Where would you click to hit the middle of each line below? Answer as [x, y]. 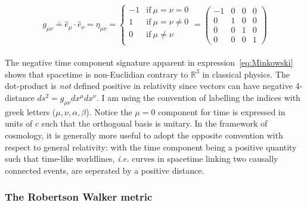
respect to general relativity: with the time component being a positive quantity [151, 147]
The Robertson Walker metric [79, 197]
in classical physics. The [246, 74]
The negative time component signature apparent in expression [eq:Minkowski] [149, 62]
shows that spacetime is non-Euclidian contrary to [97, 74]
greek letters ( [30, 111]
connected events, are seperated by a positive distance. [105, 170]
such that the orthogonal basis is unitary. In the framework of [154, 123]
